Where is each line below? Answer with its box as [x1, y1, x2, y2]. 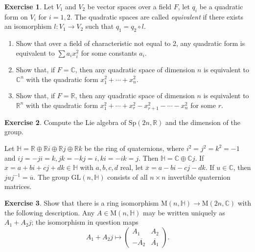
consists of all [107, 171, 148, 182]
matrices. [4, 181, 32, 191]
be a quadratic [199, 1, 243, 11]
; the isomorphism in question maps [31, 217, 139, 227]
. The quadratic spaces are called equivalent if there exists [70, 11, 244, 21]
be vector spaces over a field [87, 1, 172, 11]
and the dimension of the [165, 117, 240, 127]
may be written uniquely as [143, 207, 225, 217]
